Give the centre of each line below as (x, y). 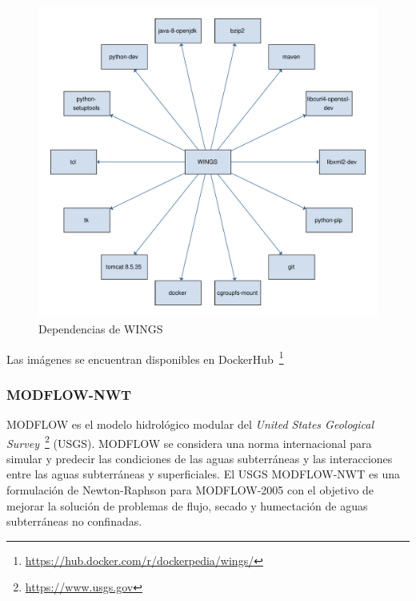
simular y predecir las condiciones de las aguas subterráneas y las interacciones (200, 458)
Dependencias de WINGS (101, 328)
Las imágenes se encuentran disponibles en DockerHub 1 (145, 357)
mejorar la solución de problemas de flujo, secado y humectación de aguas (187, 505)
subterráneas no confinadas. (74, 521)
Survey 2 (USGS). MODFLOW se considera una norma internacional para (189, 442)
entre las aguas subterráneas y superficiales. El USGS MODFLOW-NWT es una (203, 474)
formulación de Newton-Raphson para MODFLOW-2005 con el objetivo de (190, 490)
